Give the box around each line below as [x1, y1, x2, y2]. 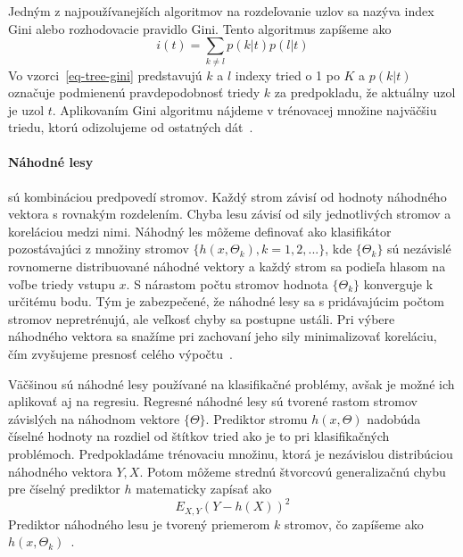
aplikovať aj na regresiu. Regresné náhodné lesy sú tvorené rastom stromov [8, 392, 418, 411]
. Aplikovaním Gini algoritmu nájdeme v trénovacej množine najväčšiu [52, 100, 437, 119]
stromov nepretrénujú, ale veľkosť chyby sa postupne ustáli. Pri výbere [8, 309, 395, 328]
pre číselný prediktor [8, 479, 120, 498]
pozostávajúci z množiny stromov [8, 239, 189, 258]
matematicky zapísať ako [136, 479, 272, 498]
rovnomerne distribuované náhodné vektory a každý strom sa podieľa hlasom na [8, 257, 446, 276]
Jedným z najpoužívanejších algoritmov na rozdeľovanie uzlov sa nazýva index [8, 2, 434, 20]
